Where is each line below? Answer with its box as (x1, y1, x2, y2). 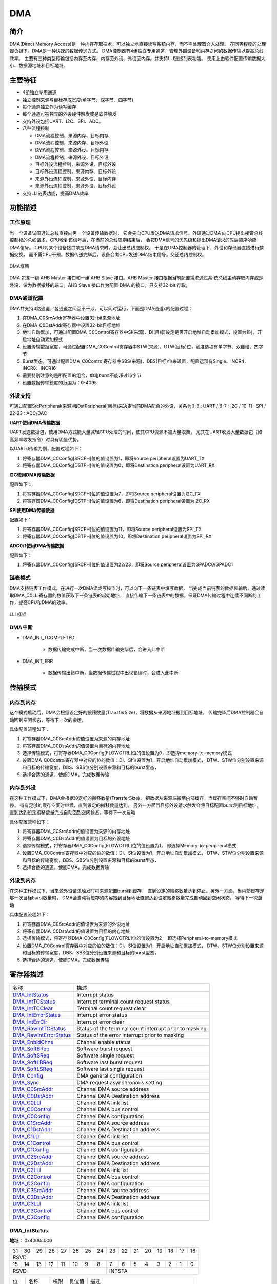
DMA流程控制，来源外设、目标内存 (35, 147, 109, 153)
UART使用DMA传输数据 (9, 420, 60, 426)
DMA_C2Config (12, 1180, 50, 1187)
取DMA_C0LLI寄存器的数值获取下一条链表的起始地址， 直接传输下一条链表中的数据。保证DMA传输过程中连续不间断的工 (9, 592, 262, 598)
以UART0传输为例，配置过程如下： (9, 446, 83, 452)
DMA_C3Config (12, 1214, 50, 1221)
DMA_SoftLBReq (12, 1059, 53, 1066)
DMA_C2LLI (12, 1166, 41, 1174)
